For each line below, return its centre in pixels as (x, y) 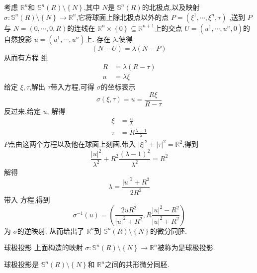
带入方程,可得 (72, 87)
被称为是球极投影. (186, 247)
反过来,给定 (22, 111)
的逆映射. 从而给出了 (51, 230)
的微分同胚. (169, 230)
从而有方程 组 (26, 57)
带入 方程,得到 (27, 200)
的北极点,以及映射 (171, 7)
